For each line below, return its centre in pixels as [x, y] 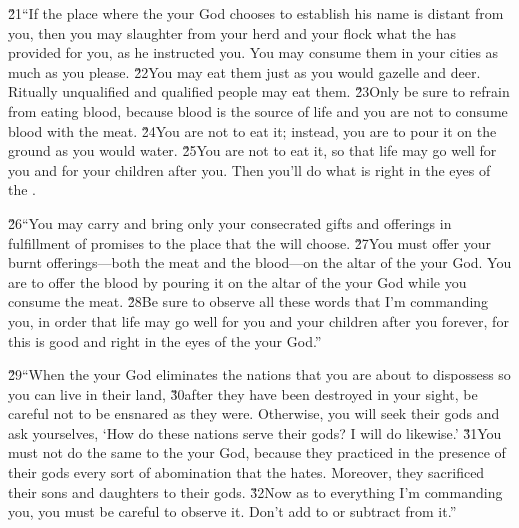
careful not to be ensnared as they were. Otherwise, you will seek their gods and [254, 413]
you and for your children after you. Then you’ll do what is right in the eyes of [249, 169]
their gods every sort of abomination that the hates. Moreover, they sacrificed [246, 472]
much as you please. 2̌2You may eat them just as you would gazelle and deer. [244, 71]
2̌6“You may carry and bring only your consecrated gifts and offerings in [230, 222]
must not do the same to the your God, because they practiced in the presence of [257, 452]
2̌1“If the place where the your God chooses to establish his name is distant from [256, 13]
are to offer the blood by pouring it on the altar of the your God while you [237, 281]
